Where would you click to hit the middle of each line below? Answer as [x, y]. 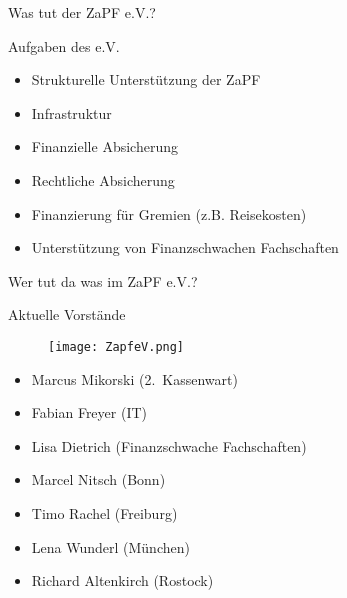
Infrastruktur [71, 112]
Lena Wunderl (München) [110, 546]
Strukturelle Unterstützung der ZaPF [146, 79]
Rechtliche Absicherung [103, 179]
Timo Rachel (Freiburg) [104, 512]
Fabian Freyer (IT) [89, 412]
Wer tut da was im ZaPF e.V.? [103, 280]
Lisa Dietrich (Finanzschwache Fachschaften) [169, 445]
